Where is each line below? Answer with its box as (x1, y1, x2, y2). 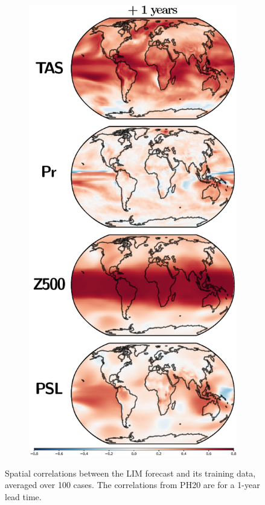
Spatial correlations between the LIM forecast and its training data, (5, 466, 256, 479)
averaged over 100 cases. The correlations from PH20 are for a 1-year (5, 478, 260, 491)
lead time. (5, 490, 42, 503)
